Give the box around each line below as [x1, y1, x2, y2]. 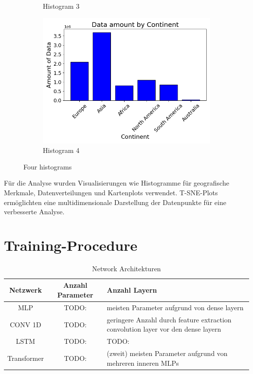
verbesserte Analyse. [4, 206, 65, 217]
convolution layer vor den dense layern [107, 324, 221, 334]
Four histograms [23, 161, 72, 171]
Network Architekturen [92, 263, 161, 273]
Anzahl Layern [107, 285, 157, 295]
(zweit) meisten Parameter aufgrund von [107, 348, 228, 358]
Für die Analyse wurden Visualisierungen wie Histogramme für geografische [4, 178, 229, 188]
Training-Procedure [4, 235, 138, 255]
